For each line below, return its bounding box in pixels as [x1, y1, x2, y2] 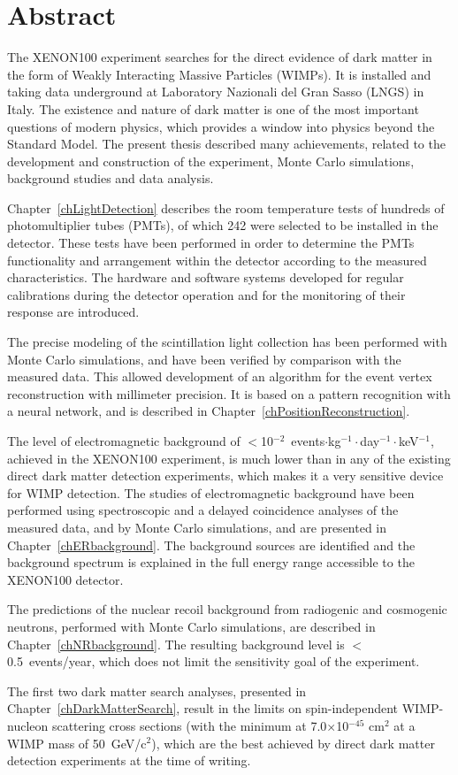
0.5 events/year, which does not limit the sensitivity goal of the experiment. [7, 652, 420, 671]
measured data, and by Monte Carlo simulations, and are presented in [7, 518, 387, 536]
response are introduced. [7, 303, 140, 321]
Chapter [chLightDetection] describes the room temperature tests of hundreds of [7, 198, 445, 217]
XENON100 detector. [7, 570, 124, 588]
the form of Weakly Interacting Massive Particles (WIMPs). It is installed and [7, 65, 431, 83]
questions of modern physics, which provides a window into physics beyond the [7, 117, 435, 135]
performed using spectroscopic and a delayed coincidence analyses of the [7, 501, 399, 519]
